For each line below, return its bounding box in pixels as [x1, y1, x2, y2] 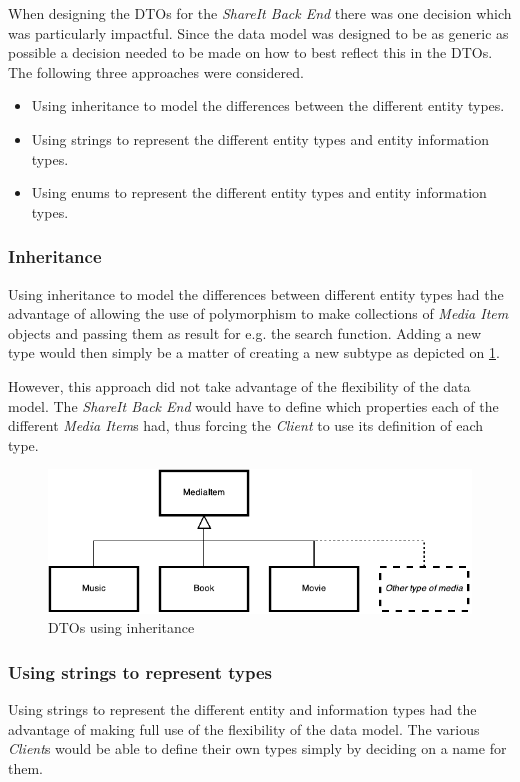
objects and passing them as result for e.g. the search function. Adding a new [8, 322, 482, 343]
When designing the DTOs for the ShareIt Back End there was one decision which [8, 3, 512, 23]
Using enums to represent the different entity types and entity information [31, 182, 487, 203]
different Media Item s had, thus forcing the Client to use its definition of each [8, 415, 484, 436]
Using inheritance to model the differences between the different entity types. [31, 95, 505, 116]
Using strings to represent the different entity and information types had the [8, 699, 477, 720]
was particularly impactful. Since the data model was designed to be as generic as [8, 22, 509, 43]
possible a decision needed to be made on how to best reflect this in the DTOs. [8, 42, 493, 63]
